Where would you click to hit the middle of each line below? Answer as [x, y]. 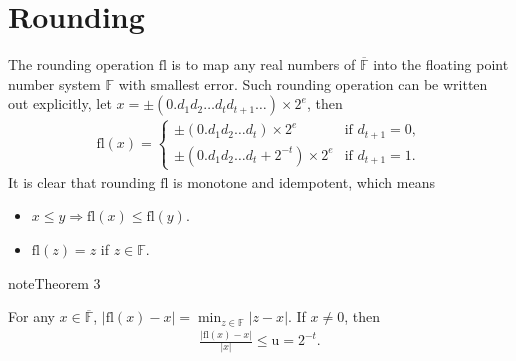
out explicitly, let [60, 103]
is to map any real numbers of [263, 64]
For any [31, 316]
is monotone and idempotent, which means [304, 181]
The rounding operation [81, 64]
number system [54, 83]
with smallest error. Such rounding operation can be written [303, 83]
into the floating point [441, 64]
